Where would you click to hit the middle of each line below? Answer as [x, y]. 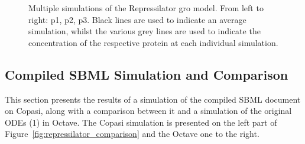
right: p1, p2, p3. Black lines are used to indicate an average [137, 19]
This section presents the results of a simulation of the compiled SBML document [153, 99]
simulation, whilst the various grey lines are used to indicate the [145, 31]
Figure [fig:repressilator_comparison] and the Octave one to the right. [132, 134]
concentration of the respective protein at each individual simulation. [153, 42]
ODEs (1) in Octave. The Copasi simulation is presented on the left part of [141, 122]
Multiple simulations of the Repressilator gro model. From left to [146, 8]
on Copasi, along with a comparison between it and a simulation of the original [148, 111]
